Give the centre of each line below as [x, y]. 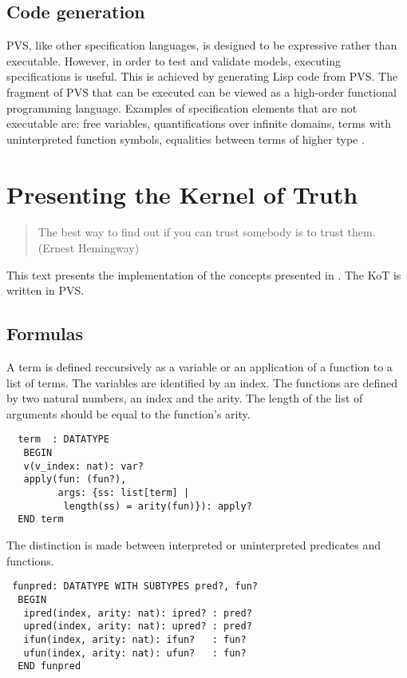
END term [41, 519]
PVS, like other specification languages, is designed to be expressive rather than [202, 45]
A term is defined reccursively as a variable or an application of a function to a [200, 367]
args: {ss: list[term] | [124, 493]
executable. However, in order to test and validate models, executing [174, 60]
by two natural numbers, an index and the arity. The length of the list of [185, 398]
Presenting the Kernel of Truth [182, 194]
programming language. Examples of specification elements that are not [182, 107]
